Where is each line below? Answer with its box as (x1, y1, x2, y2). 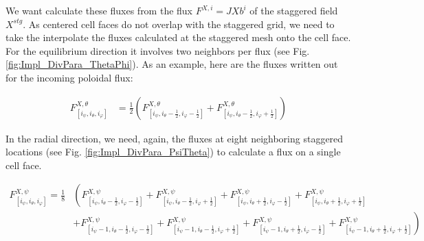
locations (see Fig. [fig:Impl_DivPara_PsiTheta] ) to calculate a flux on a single (5, 144, 341, 159)
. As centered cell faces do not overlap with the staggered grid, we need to (23, 16, 335, 31)
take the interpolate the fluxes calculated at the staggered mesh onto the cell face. (5, 30, 351, 45)
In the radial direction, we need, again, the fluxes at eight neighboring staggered (5, 131, 344, 145)
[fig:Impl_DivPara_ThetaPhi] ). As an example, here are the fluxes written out (5, 57, 338, 71)
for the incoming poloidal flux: (5, 70, 133, 84)
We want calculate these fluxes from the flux (5, 3, 193, 17)
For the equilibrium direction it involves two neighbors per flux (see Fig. (5, 43, 310, 58)
